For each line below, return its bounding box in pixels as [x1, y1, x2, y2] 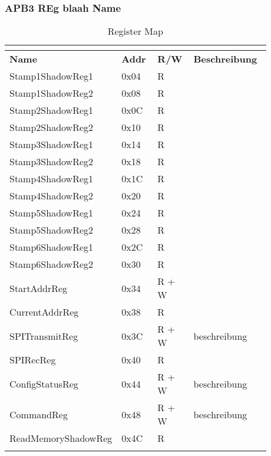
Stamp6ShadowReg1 [9, 240, 94, 254]
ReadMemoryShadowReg [9, 431, 113, 445]
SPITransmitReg [9, 329, 78, 343]
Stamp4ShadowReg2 [9, 189, 94, 203]
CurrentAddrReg [9, 305, 79, 319]
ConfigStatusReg [9, 376, 78, 391]
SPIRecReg [9, 353, 56, 367]
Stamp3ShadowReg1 [9, 137, 94, 152]
